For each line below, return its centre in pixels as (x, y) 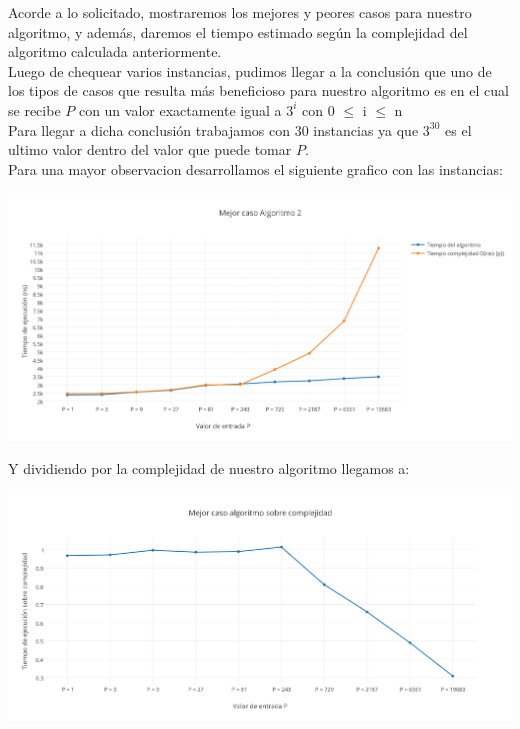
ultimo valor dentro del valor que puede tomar (150, 149)
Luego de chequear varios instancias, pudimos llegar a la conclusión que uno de (250, 70)
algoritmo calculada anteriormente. (115, 51)
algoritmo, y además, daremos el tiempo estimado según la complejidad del (238, 31)
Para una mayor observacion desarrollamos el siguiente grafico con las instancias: (255, 168)
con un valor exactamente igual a (180, 109)
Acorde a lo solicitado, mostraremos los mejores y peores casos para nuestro (240, 12)
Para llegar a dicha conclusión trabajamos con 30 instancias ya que (213, 129)
